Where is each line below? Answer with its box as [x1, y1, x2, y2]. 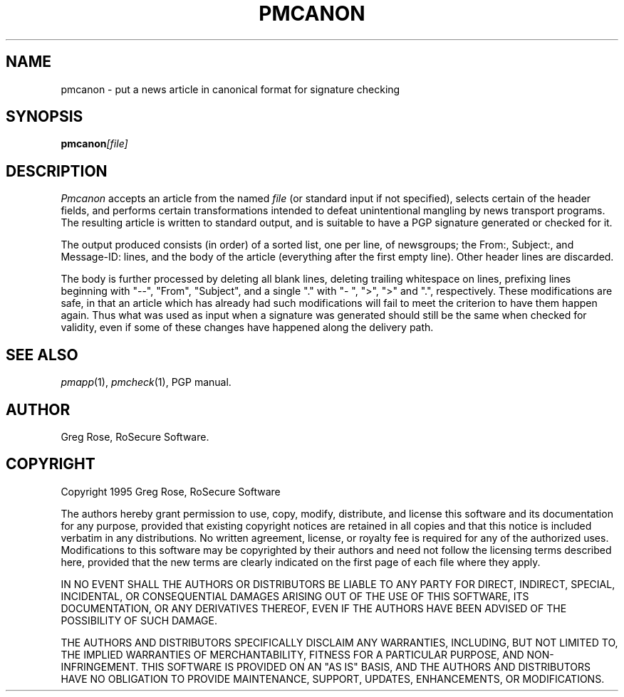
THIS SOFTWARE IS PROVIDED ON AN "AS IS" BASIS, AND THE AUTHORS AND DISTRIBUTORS [141, 660, 591, 673]
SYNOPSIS [6, 108, 83, 126]
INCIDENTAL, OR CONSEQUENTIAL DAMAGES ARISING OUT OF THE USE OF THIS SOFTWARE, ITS [61, 589, 529, 602]
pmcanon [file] [61, 137, 128, 150]
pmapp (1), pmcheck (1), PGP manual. [61, 376, 232, 389]
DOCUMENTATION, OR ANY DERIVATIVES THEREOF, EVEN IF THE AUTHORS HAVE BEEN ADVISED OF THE [61, 602, 567, 614]
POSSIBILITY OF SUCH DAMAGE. [61, 614, 217, 627]
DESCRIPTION [6, 162, 108, 180]
